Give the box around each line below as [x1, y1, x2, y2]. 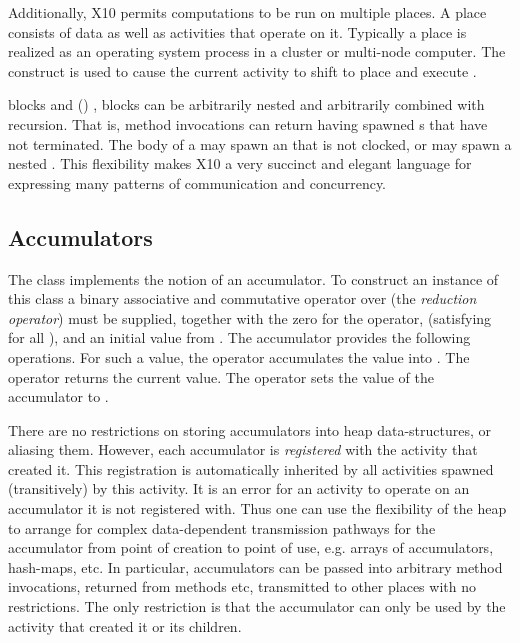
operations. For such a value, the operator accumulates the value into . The [8, 346, 470, 367]
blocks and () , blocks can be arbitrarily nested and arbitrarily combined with [8, 94, 485, 115]
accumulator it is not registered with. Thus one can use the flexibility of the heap [8, 498, 507, 519]
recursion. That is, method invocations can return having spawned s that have [8, 113, 488, 134]
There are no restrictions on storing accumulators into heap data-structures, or [8, 419, 492, 440]
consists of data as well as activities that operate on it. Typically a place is [8, 21, 467, 42]
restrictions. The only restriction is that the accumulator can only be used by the [8, 596, 506, 617]
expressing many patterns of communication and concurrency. [8, 172, 387, 193]
